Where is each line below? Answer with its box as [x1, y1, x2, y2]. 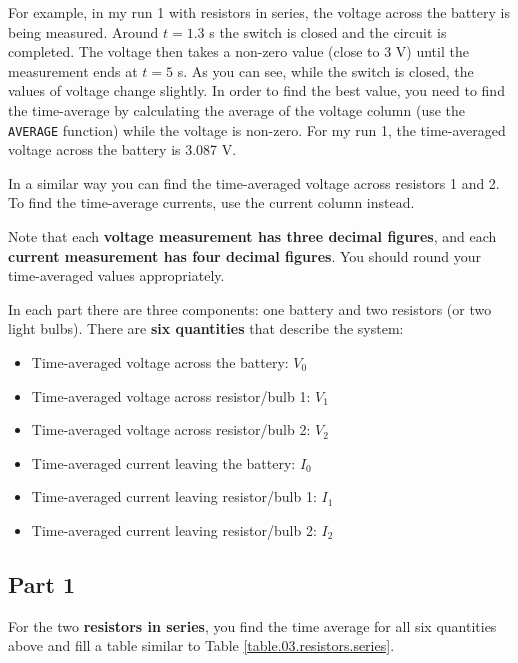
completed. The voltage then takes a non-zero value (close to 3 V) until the [8, 41, 469, 62]
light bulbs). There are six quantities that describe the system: [8, 318, 404, 339]
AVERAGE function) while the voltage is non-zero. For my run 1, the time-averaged [8, 119, 506, 140]
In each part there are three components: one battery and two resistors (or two [8, 298, 492, 319]
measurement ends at [8, 60, 138, 81]
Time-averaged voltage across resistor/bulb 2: [31, 419, 311, 440]
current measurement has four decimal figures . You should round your [8, 245, 481, 266]
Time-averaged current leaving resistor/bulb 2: [31, 519, 317, 540]
